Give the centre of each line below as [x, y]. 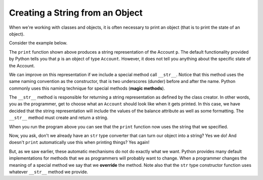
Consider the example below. [38, 43]
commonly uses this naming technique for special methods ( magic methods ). [87, 88]
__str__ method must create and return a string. [59, 118]
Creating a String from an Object [76, 13]
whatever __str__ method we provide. [49, 172]
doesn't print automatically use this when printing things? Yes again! [79, 142]
